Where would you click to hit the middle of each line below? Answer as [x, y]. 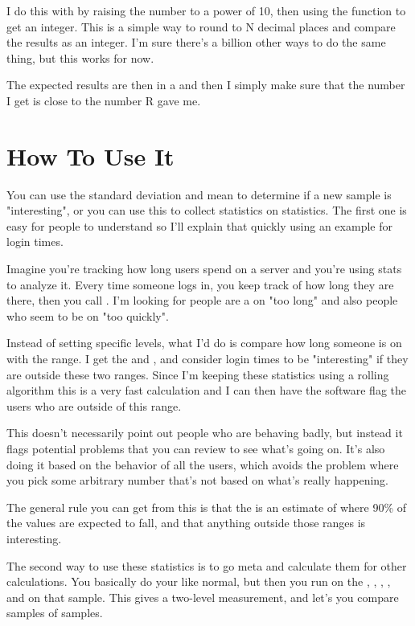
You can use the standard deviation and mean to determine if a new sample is [199, 194]
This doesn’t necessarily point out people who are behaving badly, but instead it [205, 433]
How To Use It [90, 155]
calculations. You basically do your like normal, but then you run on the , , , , [199, 581]
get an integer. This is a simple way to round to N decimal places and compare [201, 26]
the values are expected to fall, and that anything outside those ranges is [186, 523]
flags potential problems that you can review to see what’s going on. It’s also [196, 448]
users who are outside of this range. [94, 405]
